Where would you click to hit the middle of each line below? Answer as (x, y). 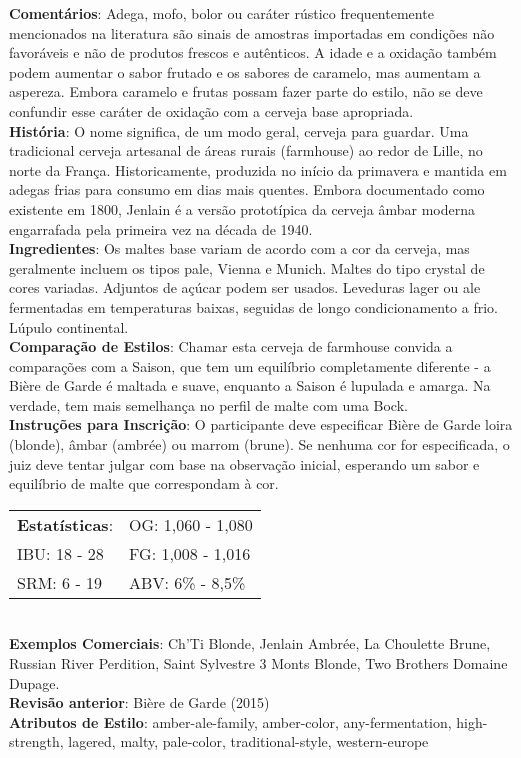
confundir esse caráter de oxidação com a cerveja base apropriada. (211, 110)
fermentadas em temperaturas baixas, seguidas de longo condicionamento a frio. (253, 306)
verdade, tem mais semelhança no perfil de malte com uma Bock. (208, 404)
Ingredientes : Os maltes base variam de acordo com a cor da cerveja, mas (239, 248)
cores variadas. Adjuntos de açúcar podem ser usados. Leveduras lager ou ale (245, 287)
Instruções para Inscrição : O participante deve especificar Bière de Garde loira (261, 424)
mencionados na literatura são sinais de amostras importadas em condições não (252, 32)
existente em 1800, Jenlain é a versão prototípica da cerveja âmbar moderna (242, 208)
